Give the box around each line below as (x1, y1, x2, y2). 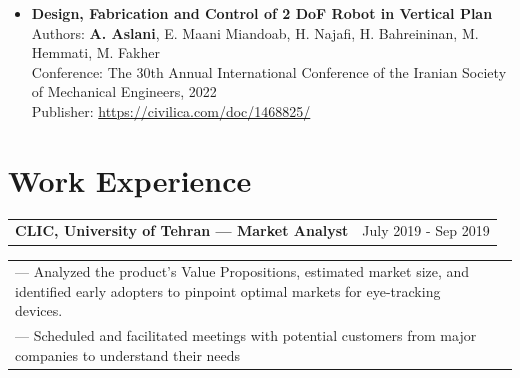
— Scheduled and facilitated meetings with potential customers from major (15, 325, 477, 346)
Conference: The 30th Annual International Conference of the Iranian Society (31, 61, 507, 82)
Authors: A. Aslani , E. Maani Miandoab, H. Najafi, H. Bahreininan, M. (31, 22, 479, 43)
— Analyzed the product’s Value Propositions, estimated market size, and (15, 261, 470, 282)
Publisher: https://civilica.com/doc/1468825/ (31, 100, 311, 121)
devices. (15, 300, 63, 321)
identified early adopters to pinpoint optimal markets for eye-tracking (15, 280, 441, 301)
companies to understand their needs (15, 344, 241, 365)
